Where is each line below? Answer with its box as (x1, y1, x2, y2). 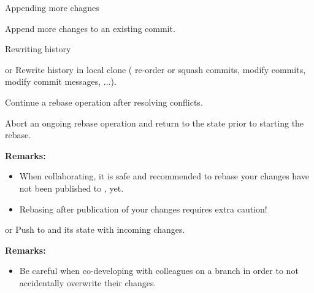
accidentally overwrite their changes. (19, 276, 156, 289)
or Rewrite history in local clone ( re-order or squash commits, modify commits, (5, 63, 306, 76)
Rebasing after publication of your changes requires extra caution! (19, 202, 267, 215)
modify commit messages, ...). (5, 75, 117, 88)
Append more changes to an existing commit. (5, 21, 175, 34)
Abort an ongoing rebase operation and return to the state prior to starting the (5, 116, 304, 129)
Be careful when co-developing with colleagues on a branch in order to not (19, 264, 299, 277)
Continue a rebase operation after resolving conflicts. (5, 95, 203, 108)
